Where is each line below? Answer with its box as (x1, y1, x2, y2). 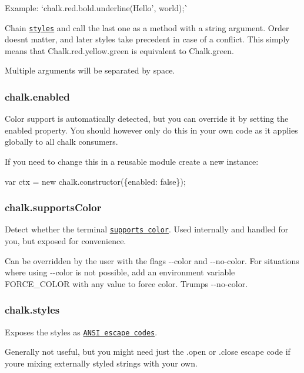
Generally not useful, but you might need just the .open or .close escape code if (5, 345, 290, 358)
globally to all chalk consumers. (5, 135, 118, 148)
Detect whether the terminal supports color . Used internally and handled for (5, 223, 289, 235)
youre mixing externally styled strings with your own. (5, 357, 198, 369)
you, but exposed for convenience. (5, 235, 126, 247)
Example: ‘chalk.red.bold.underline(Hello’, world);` (5, 2, 189, 14)
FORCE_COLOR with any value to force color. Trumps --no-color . (5, 277, 248, 289)
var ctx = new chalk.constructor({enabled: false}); (5, 175, 186, 187)
